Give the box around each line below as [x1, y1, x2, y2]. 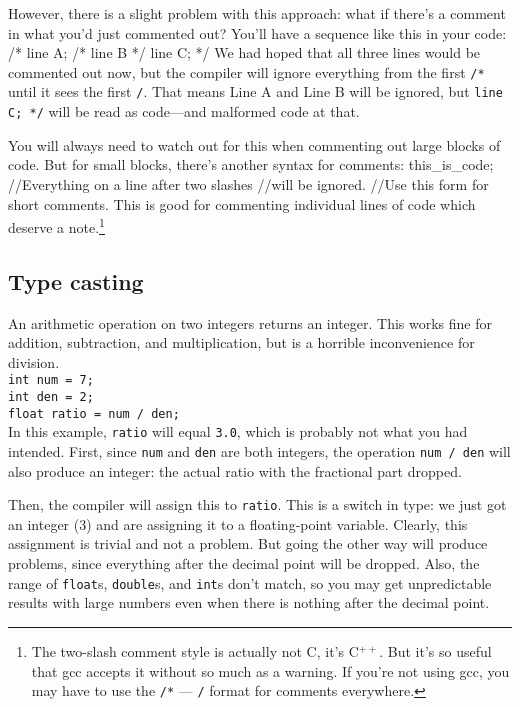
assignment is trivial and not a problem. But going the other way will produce [8, 533, 488, 554]
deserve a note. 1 [8, 214, 105, 237]
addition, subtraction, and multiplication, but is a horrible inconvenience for [8, 332, 475, 353]
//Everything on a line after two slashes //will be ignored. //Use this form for [8, 173, 489, 194]
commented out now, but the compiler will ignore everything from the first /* [8, 61, 485, 82]
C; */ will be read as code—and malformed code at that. [8, 101, 360, 122]
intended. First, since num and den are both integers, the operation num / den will [8, 440, 511, 461]
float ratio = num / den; [8, 406, 180, 421]
